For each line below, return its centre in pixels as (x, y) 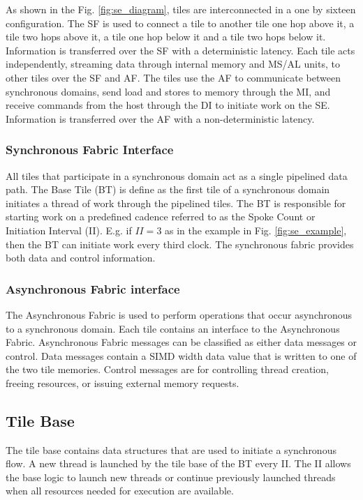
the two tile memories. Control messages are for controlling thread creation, (167, 369)
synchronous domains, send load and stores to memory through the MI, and (168, 91)
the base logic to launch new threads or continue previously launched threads (171, 477)
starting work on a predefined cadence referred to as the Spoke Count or (161, 217)
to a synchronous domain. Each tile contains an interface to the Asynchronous (173, 328)
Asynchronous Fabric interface (93, 288)
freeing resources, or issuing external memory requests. (123, 382)
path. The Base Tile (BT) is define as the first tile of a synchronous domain (168, 189)
